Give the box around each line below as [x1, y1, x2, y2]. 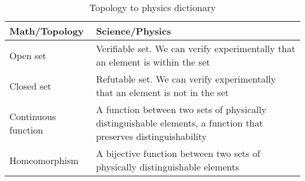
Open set [9, 48, 46, 62]
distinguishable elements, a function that [96, 116, 263, 129]
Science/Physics [96, 24, 171, 37]
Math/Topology [9, 24, 84, 37]
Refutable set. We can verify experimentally [96, 72, 276, 86]
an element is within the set [96, 55, 210, 69]
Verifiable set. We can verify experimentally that [96, 42, 296, 55]
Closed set [9, 78, 52, 93]
